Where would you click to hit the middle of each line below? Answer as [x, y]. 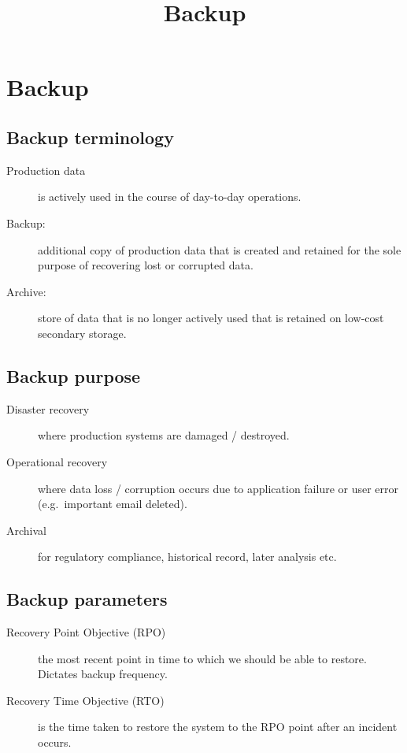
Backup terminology [90, 137]
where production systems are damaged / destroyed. [164, 435]
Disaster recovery [48, 408]
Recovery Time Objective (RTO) [85, 700]
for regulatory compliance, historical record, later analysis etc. [187, 556]
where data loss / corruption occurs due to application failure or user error [218, 488]
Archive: [26, 291]
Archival [26, 530]
